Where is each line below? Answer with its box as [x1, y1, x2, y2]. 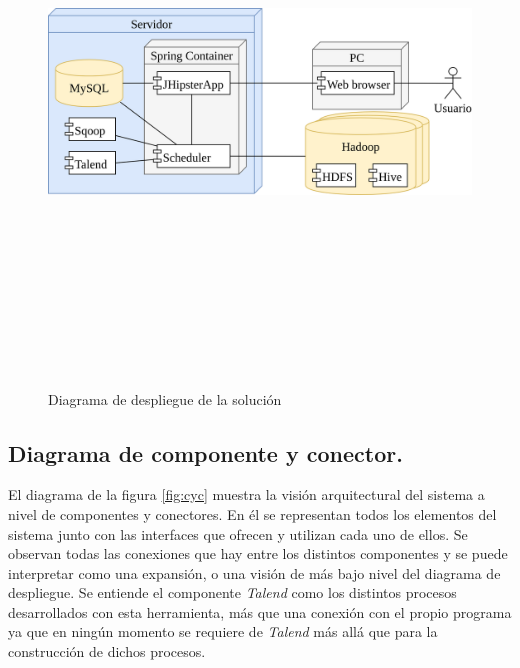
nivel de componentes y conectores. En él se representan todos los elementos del [8, 503, 497, 524]
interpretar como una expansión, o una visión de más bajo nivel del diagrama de [8, 562, 501, 583]
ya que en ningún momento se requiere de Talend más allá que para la [8, 621, 438, 642]
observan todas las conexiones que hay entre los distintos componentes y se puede [8, 543, 508, 564]
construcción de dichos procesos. [8, 641, 206, 662]
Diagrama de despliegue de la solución [48, 388, 282, 409]
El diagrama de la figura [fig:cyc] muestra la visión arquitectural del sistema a [8, 484, 485, 505]
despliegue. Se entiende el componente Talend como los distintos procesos [8, 582, 457, 603]
